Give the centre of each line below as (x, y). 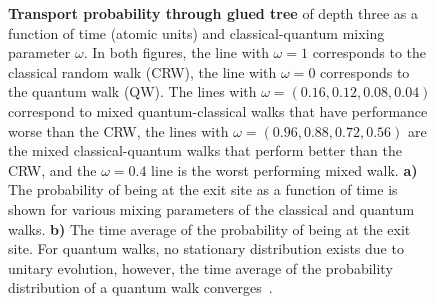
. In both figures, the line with (176, 52)
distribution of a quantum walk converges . (140, 287)
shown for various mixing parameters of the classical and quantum (211, 208)
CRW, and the (52, 169)
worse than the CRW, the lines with (118, 130)
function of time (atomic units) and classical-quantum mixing (196, 32)
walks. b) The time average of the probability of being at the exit (209, 228)
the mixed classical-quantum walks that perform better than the (205, 150)
